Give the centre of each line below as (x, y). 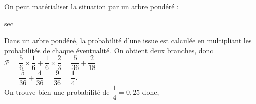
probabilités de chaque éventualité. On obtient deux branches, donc (109, 50)
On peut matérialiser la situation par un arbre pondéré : (92, 6)
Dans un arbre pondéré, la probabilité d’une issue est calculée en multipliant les (128, 40)
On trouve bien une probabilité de (57, 92)
